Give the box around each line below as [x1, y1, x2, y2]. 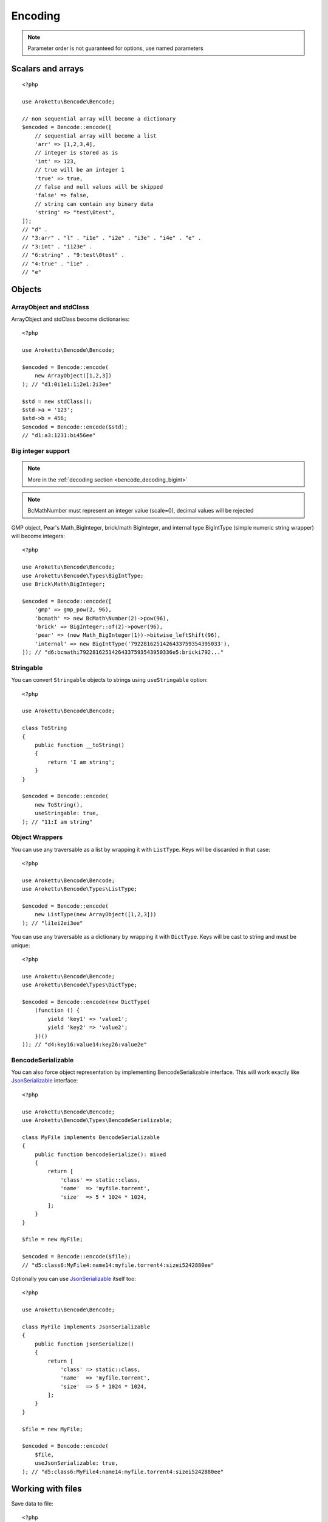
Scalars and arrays [11, 63, 84, 74]
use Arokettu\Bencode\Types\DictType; [22, 981, 138, 989]
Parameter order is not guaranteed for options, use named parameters [27, 44, 203, 52]
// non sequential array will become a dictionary [22, 115, 176, 122]
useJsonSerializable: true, [34, 1460, 118, 1467]
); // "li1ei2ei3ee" [22, 919, 83, 927]
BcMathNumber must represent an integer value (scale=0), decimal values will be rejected [27, 507, 254, 514]
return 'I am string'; [47, 759, 115, 765]
